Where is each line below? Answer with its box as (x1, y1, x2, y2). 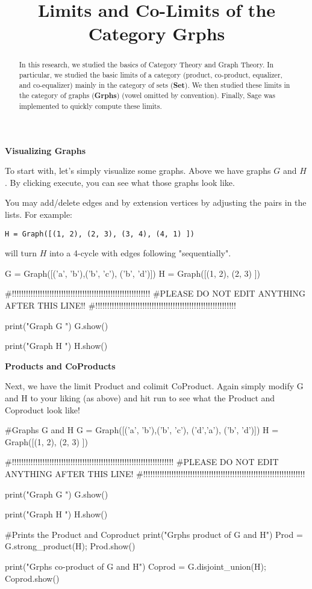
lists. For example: (5, 208, 72, 221)
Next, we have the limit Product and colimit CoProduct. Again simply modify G (5, 380, 304, 392)
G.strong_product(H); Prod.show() (5, 540, 136, 552)
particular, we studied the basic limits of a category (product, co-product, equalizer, (19, 70, 282, 80)
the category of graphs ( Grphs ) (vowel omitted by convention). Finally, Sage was (19, 90, 275, 101)
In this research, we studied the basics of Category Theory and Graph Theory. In (19, 60, 274, 70)
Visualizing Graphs (5, 144, 86, 156)
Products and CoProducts (5, 359, 116, 372)
